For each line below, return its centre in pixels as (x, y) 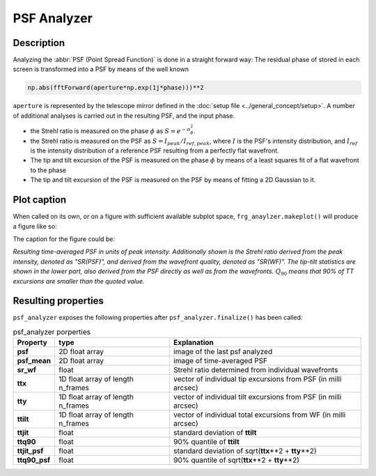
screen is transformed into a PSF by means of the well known (101, 69)
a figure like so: (35, 226)
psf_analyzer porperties (52, 332)
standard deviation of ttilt (215, 433)
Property (32, 343)
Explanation (193, 343)
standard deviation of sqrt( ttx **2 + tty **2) (245, 451)
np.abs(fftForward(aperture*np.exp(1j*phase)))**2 (116, 88)
